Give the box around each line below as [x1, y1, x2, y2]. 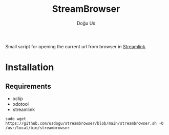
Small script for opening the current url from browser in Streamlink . [5, 43, 147, 49]
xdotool [12, 101, 29, 107]
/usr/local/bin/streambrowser [5, 125, 70, 130]
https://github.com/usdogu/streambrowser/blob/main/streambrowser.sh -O [5, 121, 164, 126]
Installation [5, 62, 54, 73]
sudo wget [5, 116, 27, 121]
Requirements [5, 82, 51, 90]
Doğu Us [76, 20, 96, 26]
